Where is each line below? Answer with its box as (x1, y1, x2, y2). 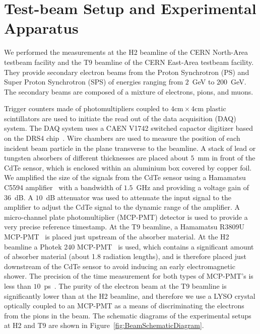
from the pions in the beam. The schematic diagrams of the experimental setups (4, 310, 251, 320)
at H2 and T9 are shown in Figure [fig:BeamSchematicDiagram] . (4, 320, 204, 330)
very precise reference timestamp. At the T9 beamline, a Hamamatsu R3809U (4, 221, 244, 232)
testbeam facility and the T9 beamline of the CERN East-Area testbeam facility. (4, 56, 254, 67)
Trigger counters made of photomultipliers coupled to (4, 103, 169, 114)
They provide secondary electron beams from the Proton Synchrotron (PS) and (4, 66, 249, 77)
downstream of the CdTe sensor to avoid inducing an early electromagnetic (4, 261, 235, 271)
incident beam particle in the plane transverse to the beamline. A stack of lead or (4, 142, 256, 153)
